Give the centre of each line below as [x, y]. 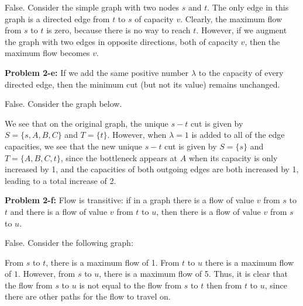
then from [224, 285]
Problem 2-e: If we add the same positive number [97, 72]
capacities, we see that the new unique [74, 146]
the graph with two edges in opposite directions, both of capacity [121, 41]
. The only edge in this [248, 7]
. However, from [47, 274]
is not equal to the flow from [130, 285]
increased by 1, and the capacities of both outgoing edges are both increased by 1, [152, 169]
